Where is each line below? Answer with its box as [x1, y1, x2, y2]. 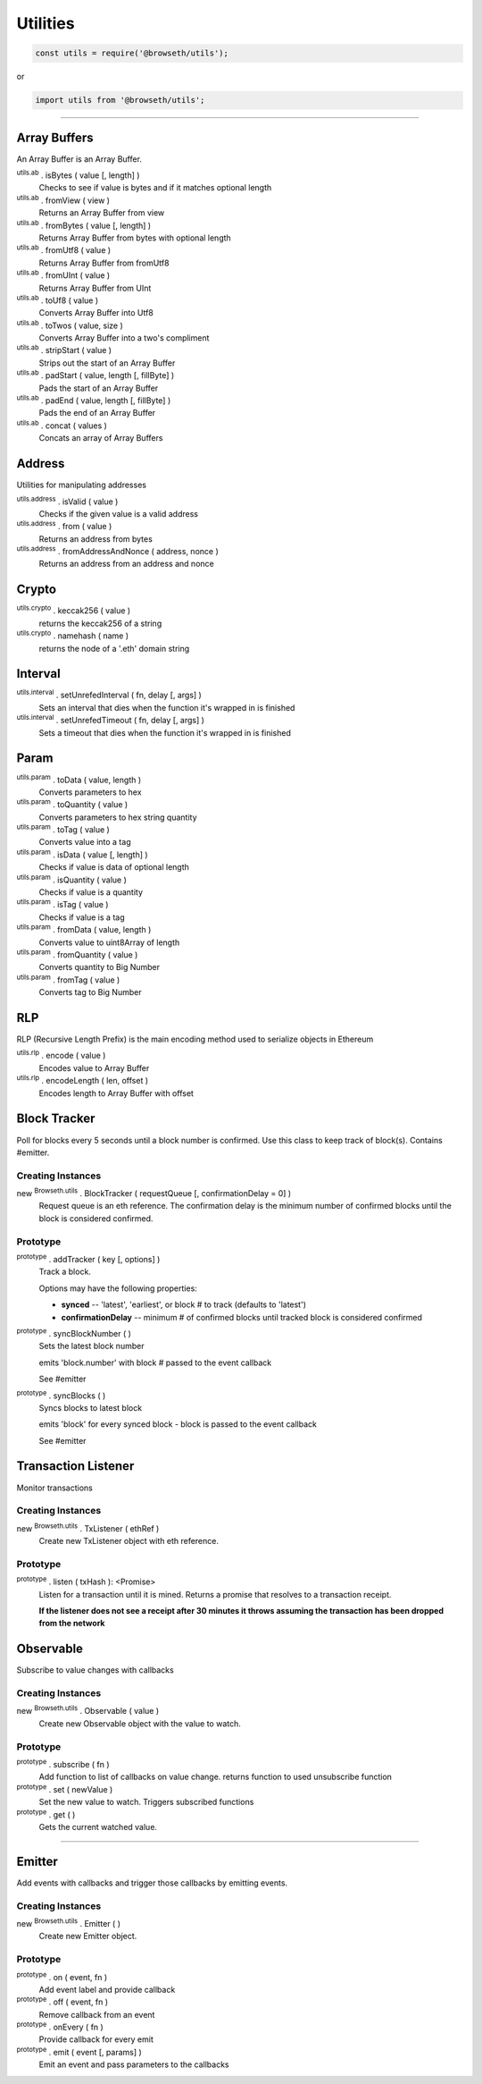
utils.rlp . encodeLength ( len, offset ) [16, 1074, 149, 1086]
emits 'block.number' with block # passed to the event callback [38, 1357, 272, 1368]
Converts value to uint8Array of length [38, 937, 180, 948]
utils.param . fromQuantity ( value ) [16, 948, 138, 960]
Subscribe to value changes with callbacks [16, 1665, 174, 1675]
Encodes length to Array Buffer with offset [38, 1087, 194, 1099]
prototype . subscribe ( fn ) [16, 1758, 111, 1769]
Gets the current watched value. [38, 1821, 158, 1832]
